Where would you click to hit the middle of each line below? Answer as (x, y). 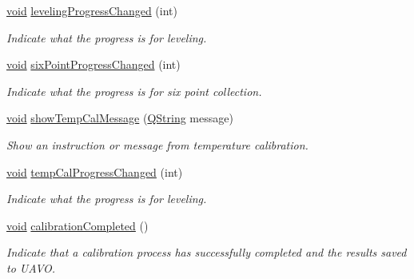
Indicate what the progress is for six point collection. (134, 91)
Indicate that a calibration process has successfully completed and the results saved (207, 252)
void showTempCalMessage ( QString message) (120, 118)
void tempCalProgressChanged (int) (95, 171)
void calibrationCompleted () (78, 225)
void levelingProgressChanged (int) (92, 10)
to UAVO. (31, 267)
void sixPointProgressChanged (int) (94, 64)
